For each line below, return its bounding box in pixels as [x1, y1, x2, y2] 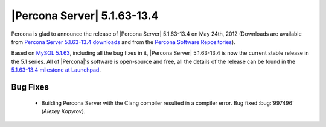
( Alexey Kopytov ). [41, 107, 86, 114]
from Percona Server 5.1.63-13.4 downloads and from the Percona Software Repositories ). [11, 38, 235, 45]
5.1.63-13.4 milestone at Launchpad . [11, 66, 101, 73]
